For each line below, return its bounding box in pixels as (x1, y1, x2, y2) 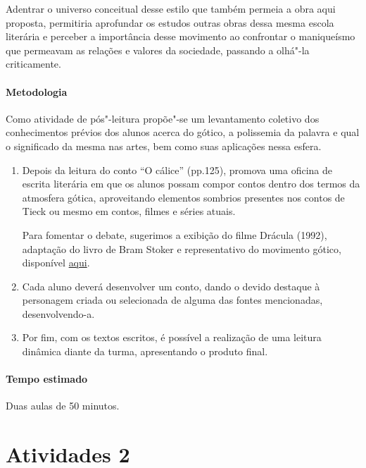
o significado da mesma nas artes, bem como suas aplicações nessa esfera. (6, 138, 322, 153)
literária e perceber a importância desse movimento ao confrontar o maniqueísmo (6, 29, 355, 44)
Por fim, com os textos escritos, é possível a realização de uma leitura (22, 330, 322, 345)
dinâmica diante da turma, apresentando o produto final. (22, 344, 268, 359)
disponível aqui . (22, 255, 90, 270)
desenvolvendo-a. (22, 306, 95, 321)
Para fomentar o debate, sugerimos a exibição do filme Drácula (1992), (22, 227, 327, 242)
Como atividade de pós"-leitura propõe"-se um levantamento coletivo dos (6, 111, 320, 125)
